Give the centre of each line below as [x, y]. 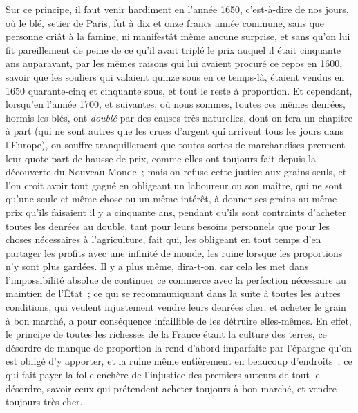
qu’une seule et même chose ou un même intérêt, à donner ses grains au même [171, 199]
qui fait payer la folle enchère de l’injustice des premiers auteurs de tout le [163, 375]
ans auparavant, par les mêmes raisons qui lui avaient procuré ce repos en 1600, [174, 63]
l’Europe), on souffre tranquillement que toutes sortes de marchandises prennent [176, 144]
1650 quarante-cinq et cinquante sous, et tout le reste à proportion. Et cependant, [179, 90]
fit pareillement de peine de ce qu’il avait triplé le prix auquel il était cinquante [173, 49]
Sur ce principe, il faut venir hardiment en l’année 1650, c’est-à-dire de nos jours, [177, 9]
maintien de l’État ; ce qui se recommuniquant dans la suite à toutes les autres [173, 293]
